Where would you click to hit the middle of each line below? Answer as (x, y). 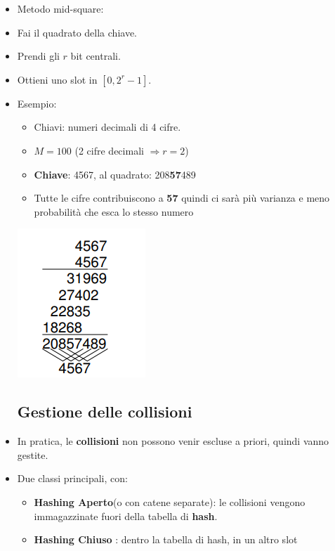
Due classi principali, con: (72, 478)
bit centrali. (96, 56)
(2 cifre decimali (109, 150)
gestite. (33, 454)
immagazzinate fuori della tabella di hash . (126, 516)
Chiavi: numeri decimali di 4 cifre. (107, 127)
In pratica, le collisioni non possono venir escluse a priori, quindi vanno (173, 441)
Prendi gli (38, 56)
